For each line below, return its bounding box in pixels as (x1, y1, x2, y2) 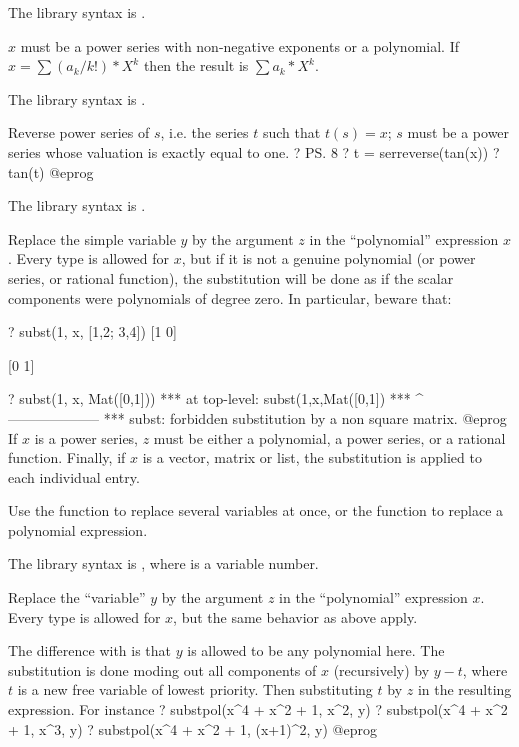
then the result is (143, 55, 249, 76)
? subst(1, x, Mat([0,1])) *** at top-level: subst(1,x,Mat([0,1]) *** (8, 388, 411, 409)
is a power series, (34, 427, 139, 448)
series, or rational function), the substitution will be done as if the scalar (8, 267, 454, 288)
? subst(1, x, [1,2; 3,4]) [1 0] (8, 321, 177, 342)
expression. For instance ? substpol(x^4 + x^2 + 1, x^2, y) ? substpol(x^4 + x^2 (8, 699, 508, 720)
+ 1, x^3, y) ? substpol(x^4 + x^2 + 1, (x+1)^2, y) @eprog (8, 718, 377, 739)
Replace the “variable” (8, 587, 146, 608)
